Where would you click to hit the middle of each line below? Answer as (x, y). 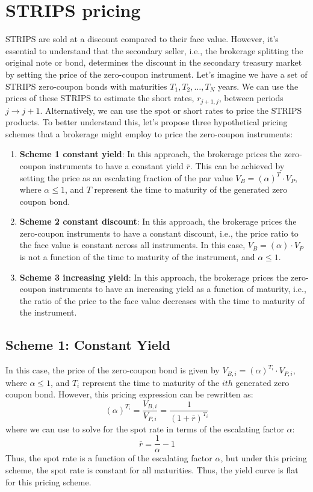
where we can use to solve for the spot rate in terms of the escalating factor (145, 428)
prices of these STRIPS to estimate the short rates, (100, 98)
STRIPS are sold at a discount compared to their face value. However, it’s (142, 39)
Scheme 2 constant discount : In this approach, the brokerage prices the (158, 221)
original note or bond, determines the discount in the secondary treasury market (154, 62)
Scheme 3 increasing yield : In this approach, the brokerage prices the (154, 277)
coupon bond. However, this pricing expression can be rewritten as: (129, 394)
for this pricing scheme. (48, 481)
